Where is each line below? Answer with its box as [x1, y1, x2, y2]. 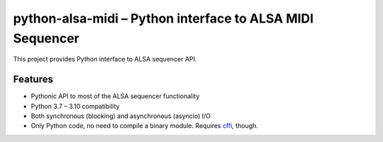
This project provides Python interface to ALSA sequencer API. [13, 55, 197, 64]
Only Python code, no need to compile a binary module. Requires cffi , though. [30, 122, 258, 130]
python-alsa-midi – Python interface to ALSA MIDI [13, 11, 314, 26]
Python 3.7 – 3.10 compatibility [30, 102, 120, 110]
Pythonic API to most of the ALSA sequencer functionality [30, 92, 200, 100]
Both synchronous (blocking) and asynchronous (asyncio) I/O [30, 112, 211, 120]
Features [13, 73, 53, 85]
